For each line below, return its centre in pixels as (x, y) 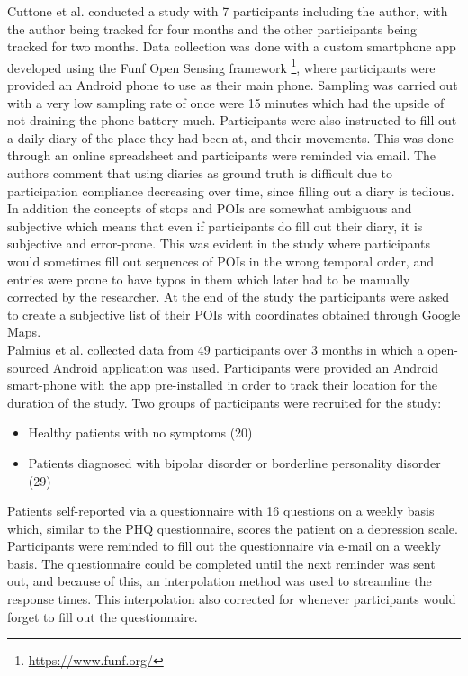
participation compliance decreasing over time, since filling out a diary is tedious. (231, 190)
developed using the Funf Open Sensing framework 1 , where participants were (221, 66)
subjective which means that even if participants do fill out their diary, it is (215, 225)
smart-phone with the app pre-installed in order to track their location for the (223, 385)
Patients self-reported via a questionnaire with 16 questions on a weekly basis (221, 511)
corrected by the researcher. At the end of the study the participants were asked (228, 297)
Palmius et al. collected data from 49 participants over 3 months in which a (216, 349)
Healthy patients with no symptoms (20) (140, 433)
